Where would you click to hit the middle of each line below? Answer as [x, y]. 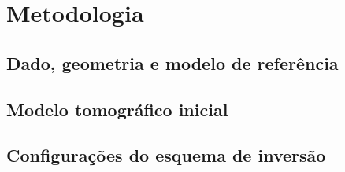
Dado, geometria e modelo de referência [172, 62]
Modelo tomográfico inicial [117, 109]
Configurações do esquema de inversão [166, 155]
